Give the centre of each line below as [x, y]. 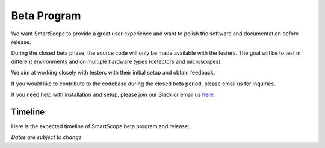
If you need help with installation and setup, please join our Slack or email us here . [113, 94]
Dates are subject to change [46, 137]
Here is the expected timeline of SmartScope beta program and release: [100, 126]
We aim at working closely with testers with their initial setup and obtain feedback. [113, 73]
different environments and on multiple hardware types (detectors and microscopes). [117, 61]
